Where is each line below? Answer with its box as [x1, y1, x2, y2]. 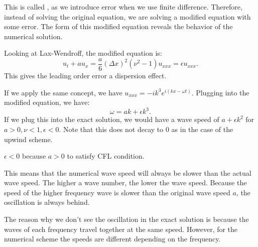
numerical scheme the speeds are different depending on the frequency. [4, 233, 221, 244]
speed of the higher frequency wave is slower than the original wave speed [4, 187, 230, 197]
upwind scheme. [4, 134, 53, 144]
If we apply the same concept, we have [4, 87, 122, 97]
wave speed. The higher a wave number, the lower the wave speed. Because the [4, 177, 247, 188]
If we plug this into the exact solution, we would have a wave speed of [4, 114, 219, 125]
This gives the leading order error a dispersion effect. [4, 70, 167, 81]
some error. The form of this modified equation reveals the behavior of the [4, 21, 233, 32]
